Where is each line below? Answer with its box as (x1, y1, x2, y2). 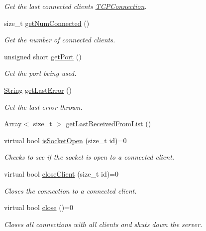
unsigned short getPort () (4, 51, 82, 61)
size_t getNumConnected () (4, 17, 90, 28)
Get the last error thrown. (4, 101, 83, 112)
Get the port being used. (4, 68, 77, 78)
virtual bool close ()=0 (4, 202, 73, 213)
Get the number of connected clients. (4, 34, 115, 45)
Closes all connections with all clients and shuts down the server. (4, 219, 203, 229)
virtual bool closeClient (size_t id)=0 (4, 168, 119, 179)
